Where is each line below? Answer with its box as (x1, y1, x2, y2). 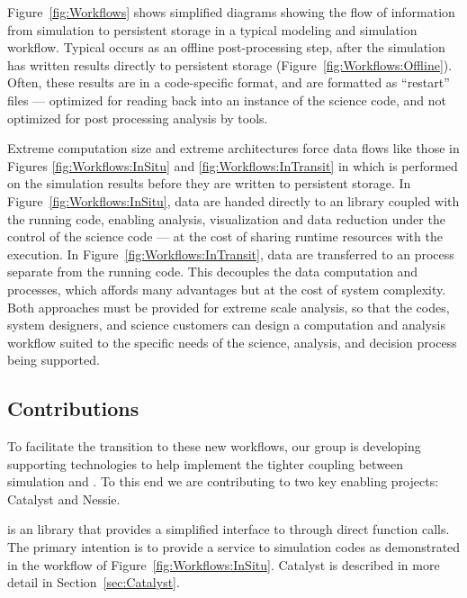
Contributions (7, 394, 139, 422)
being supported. (7, 350, 100, 369)
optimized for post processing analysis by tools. (7, 108, 268, 127)
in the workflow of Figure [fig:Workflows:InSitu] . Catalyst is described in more (7, 555, 440, 574)
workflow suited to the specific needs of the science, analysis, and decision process (7, 332, 457, 351)
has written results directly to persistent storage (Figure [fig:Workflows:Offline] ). (7, 55, 453, 74)
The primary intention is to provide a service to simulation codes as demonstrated (7, 538, 461, 557)
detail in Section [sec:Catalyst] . (7, 573, 180, 592)
